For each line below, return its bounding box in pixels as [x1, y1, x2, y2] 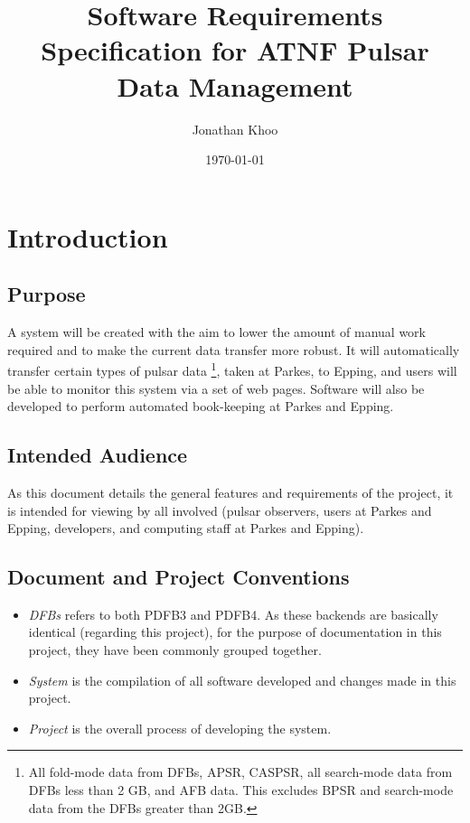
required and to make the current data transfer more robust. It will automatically [7, 340, 460, 359]
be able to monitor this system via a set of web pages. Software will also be [7, 379, 425, 397]
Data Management [117, 67, 353, 104]
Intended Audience [7, 441, 188, 469]
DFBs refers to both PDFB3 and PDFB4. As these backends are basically [28, 604, 438, 623]
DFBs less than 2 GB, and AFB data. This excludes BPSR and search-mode [28, 781, 454, 800]
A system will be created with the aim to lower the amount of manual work [7, 323, 426, 341]
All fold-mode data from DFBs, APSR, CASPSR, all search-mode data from [28, 762, 453, 781]
